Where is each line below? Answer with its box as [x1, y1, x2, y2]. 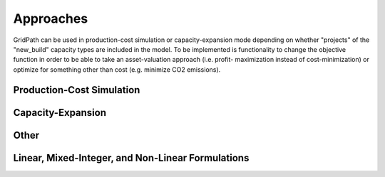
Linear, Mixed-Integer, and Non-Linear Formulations [13, 151, 250, 163]
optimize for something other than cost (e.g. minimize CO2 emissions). [13, 65, 221, 74]
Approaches [13, 11, 88, 26]
